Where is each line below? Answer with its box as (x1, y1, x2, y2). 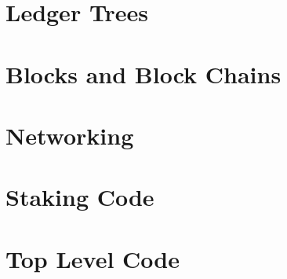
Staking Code (5, 181, 154, 213)
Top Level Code (5, 242, 180, 274)
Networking (5, 119, 134, 151)
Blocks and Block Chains (5, 57, 282, 90)
